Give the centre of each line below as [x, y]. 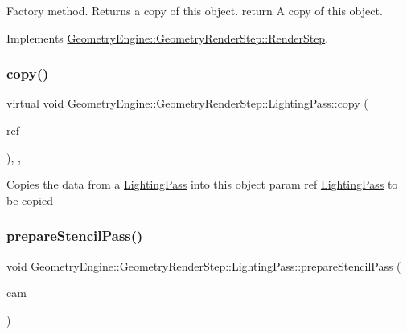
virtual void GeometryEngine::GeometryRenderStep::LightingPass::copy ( [187, 103]
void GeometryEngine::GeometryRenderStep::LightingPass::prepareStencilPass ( [204, 265]
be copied [30, 200]
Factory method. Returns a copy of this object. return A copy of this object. [195, 10]
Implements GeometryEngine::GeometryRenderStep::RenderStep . [168, 37]
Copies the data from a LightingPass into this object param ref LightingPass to [202, 184]
